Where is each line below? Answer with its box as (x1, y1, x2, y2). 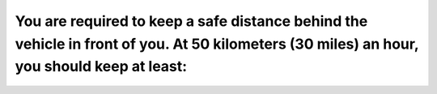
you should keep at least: (15, 58, 188, 76)
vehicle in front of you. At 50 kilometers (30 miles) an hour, (15, 35, 419, 53)
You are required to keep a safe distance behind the (15, 12, 368, 30)
